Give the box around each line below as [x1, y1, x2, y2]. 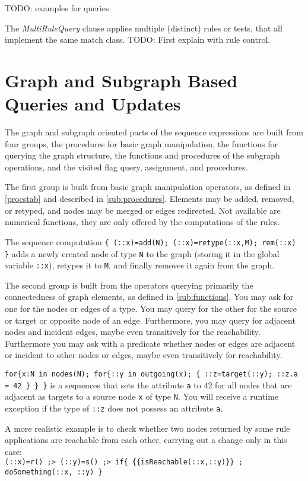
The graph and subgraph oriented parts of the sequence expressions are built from [5, 126, 303, 138]
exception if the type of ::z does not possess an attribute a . [5, 401, 223, 414]
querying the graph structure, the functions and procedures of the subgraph [5, 149, 280, 162]
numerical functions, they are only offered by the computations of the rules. [5, 216, 280, 228]
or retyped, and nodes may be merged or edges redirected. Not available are [5, 204, 281, 216]
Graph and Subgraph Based [5, 68, 238, 92]
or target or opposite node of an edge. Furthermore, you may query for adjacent [5, 314, 296, 326]
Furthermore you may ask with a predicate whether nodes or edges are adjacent [5, 337, 296, 349]
